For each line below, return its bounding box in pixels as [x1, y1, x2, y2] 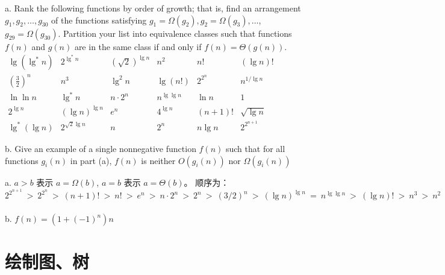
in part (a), [70, 154, 112, 166]
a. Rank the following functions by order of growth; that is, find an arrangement [5, 2, 301, 14]
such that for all [225, 142, 285, 154]
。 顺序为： [184, 175, 229, 188]
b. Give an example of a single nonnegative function [5, 142, 196, 154]
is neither [141, 154, 176, 166]
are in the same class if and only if [74, 40, 202, 52]
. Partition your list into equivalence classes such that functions [58, 27, 292, 39]
